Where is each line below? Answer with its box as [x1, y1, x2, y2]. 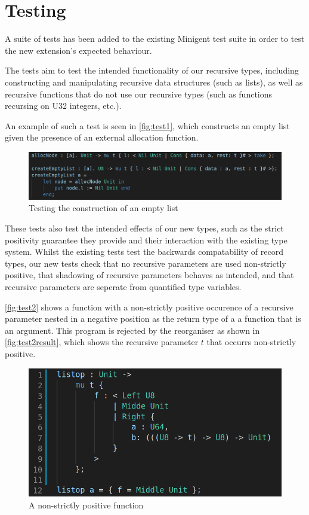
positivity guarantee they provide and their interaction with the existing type [5, 233, 288, 246]
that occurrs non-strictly [206, 336, 296, 348]
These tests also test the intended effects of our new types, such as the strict [5, 221, 284, 234]
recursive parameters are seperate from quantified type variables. [5, 280, 242, 292]
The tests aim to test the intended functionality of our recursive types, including [5, 64, 299, 77]
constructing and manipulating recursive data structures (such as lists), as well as [5, 75, 303, 88]
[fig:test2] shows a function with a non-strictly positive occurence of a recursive [5, 300, 293, 313]
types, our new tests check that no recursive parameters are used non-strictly [5, 257, 286, 269]
